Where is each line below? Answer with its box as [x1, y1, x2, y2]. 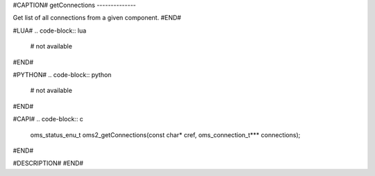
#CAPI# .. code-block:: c [12, 115, 83, 123]
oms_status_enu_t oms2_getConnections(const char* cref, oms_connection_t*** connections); [30, 130, 301, 139]
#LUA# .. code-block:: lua [12, 26, 87, 35]
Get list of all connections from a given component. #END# [12, 14, 182, 22]
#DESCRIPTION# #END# [12, 159, 83, 168]
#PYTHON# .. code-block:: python [12, 70, 112, 79]
